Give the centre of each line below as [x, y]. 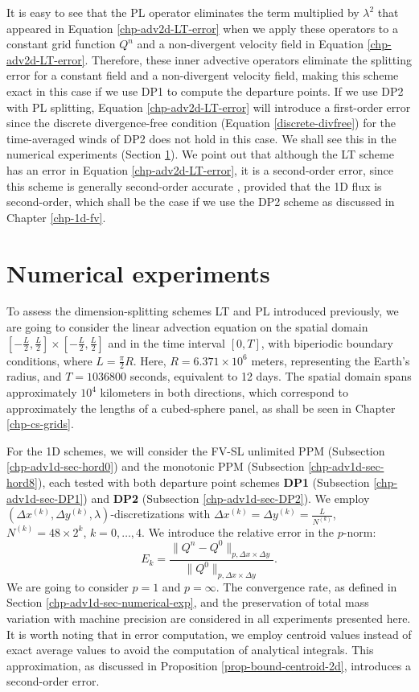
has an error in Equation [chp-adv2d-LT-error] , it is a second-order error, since [200, 169]
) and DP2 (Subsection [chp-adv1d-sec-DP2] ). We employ [226, 498]
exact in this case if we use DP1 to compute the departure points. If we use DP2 [205, 91]
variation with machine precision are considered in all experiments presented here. [209, 618]
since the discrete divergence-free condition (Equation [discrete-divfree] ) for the [201, 123]
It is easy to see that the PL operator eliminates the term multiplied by [183, 12]
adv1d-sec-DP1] [45, 498]
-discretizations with [160, 514]
